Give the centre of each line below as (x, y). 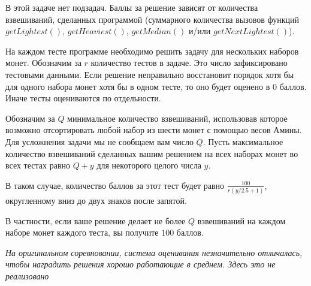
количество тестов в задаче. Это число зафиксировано (189, 63)
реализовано (27, 276)
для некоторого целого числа (149, 165)
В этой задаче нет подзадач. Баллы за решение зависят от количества (132, 7)
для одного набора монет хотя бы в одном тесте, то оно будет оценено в (138, 86)
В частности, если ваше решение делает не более (96, 220)
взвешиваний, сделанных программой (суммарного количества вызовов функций (152, 19)
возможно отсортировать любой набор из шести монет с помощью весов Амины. (154, 130)
